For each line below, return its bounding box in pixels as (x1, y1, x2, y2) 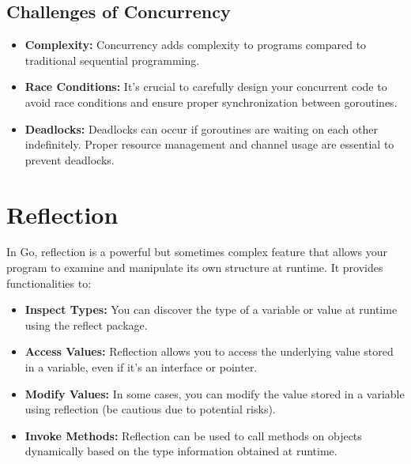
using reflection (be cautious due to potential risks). (25, 401, 276, 417)
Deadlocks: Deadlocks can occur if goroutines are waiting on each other (25, 120, 379, 137)
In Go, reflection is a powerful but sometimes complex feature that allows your (6, 243, 387, 260)
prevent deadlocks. (25, 151, 115, 168)
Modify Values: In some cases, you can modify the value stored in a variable (25, 385, 405, 402)
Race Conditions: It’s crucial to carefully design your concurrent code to (25, 78, 387, 95)
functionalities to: (6, 274, 92, 291)
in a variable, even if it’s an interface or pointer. (25, 359, 258, 375)
